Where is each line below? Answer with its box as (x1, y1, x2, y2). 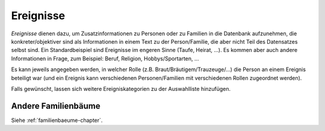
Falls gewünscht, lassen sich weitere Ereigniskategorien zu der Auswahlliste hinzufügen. (11, 85, 231, 92)
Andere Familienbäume (11, 100, 101, 111)
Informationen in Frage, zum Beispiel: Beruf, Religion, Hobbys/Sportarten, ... (11, 54, 199, 62)
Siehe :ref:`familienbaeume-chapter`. (11, 117, 103, 124)
